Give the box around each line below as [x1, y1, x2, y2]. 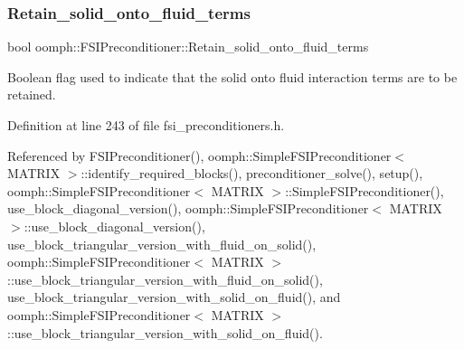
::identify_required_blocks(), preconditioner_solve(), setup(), [80, 164, 423, 183]
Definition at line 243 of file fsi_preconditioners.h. [7, 116, 285, 134]
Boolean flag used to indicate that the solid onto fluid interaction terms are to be [7, 67, 458, 86]
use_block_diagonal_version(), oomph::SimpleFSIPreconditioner [7, 199, 369, 218]
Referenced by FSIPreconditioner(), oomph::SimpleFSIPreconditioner [7, 146, 392, 165]
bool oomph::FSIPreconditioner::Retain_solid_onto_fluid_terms [7, 37, 369, 56]
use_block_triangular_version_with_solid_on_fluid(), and [7, 288, 341, 307]
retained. [7, 85, 56, 104]
